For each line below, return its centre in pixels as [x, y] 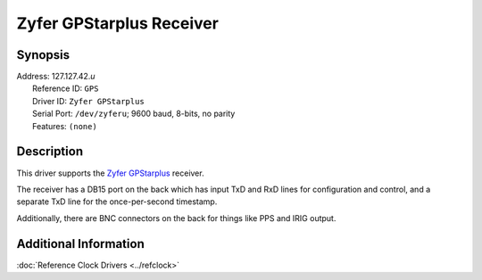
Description [50, 152]
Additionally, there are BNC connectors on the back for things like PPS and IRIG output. [176, 218]
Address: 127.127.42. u [56, 77]
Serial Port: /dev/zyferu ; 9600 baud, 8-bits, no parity [134, 114]
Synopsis [43, 55]
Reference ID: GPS [66, 88]
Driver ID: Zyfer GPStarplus [88, 101]
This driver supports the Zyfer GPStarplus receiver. [110, 173]
